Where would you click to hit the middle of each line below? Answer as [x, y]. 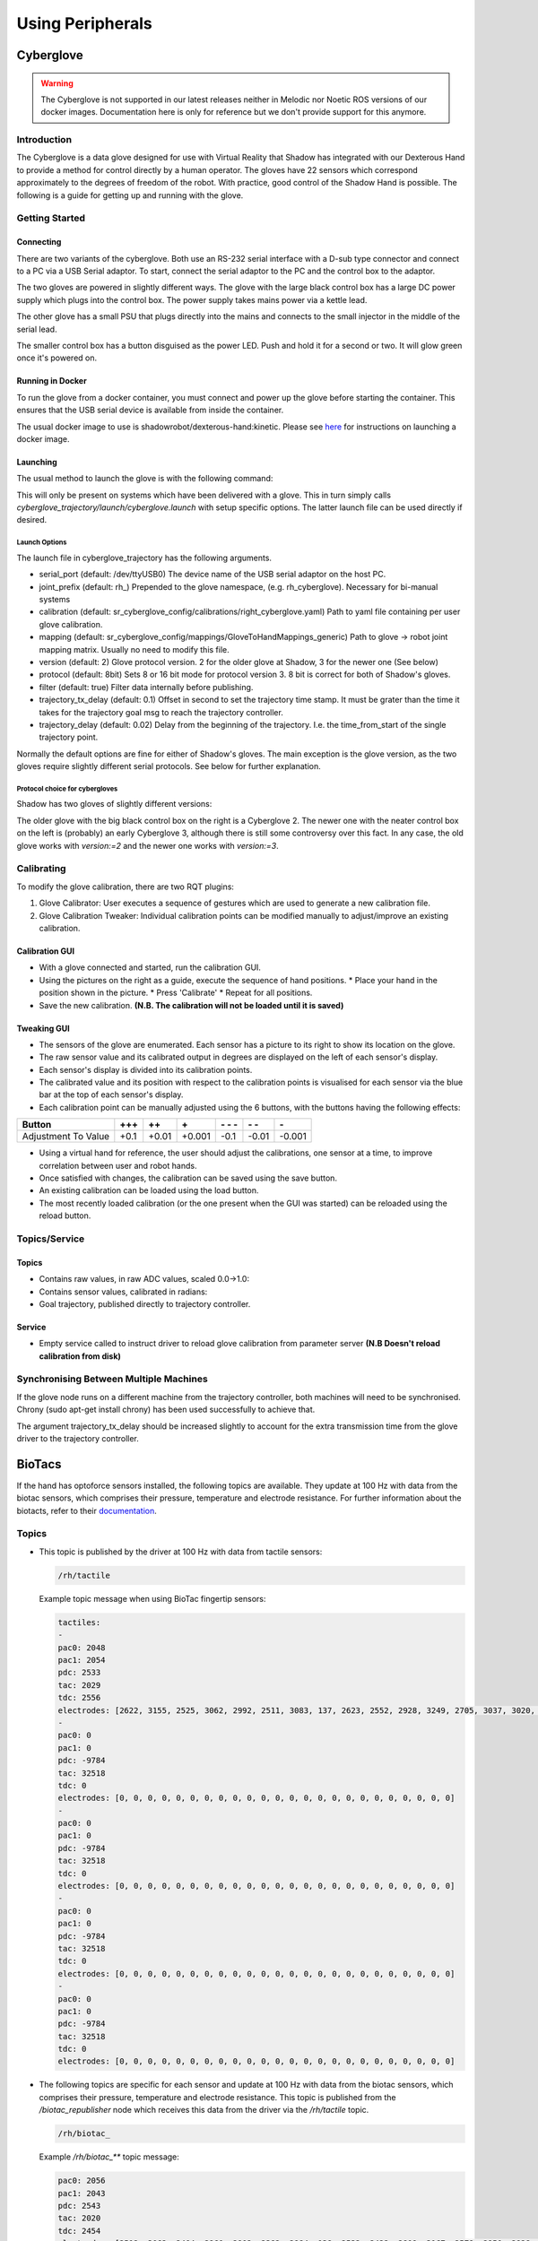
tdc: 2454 [79, 2231]
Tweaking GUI [43, 1028]
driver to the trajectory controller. [78, 1439]
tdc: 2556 [79, 1698]
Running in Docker [52, 381]
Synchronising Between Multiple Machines [112, 1379]
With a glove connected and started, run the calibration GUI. [150, 967]
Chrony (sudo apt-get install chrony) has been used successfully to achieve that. [166, 1410]
